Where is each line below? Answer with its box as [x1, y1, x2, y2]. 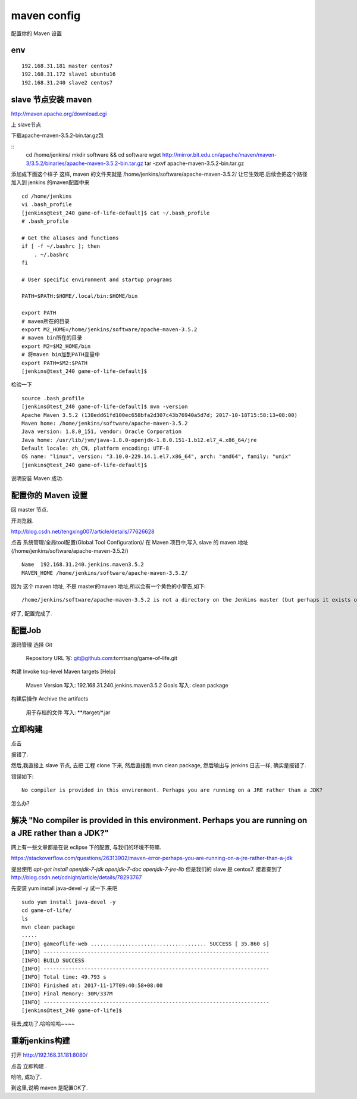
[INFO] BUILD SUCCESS [21, 957, 84, 964]
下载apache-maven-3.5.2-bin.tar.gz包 [11, 132, 104, 139]
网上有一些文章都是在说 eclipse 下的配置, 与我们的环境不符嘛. [11, 843, 161, 851]
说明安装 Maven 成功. [11, 475, 64, 482]
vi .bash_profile [21, 201, 72, 208]
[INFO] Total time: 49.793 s [21, 974, 107, 980]
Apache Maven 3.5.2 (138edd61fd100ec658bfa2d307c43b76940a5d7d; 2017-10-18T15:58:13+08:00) [21, 412, 297, 418]
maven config [11, 9, 81, 22]
